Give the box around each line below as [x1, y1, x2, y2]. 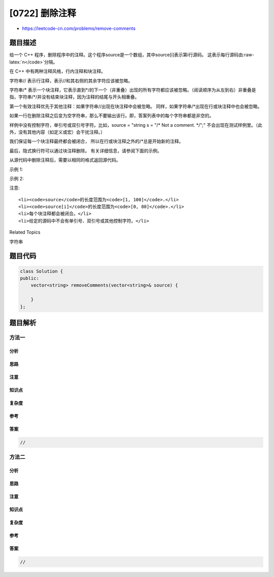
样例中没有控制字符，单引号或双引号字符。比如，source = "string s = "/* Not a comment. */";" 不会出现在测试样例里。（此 [9, 122, 262, 128]
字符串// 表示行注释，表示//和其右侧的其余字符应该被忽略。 [9, 78, 133, 84]
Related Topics [9, 229, 41, 235]
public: [20, 275, 39, 281]
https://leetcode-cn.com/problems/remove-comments [22, 25, 136, 31]
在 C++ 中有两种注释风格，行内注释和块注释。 [9, 68, 106, 75]
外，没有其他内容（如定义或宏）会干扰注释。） [9, 129, 105, 135]
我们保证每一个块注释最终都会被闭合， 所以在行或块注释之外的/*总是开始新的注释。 [9, 138, 184, 145]
